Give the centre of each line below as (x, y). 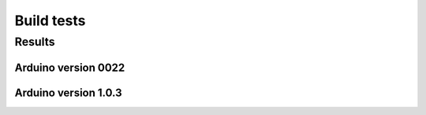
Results (35, 42)
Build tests (50, 20)
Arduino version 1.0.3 (68, 93)
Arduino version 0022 (70, 67)
